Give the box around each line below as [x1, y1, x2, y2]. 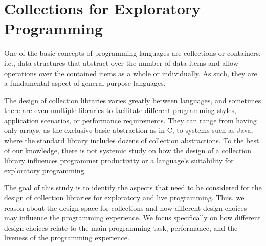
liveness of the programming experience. [4, 232, 129, 243]
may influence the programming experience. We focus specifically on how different [4, 212, 261, 223]
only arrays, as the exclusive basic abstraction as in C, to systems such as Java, [4, 125, 253, 136]
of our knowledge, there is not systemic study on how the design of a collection [4, 145, 252, 155]
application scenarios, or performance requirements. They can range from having [4, 115, 257, 125]
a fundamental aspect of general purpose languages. [4, 78, 166, 88]
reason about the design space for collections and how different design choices [4, 202, 247, 213]
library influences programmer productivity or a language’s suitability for [4, 155, 234, 166]
